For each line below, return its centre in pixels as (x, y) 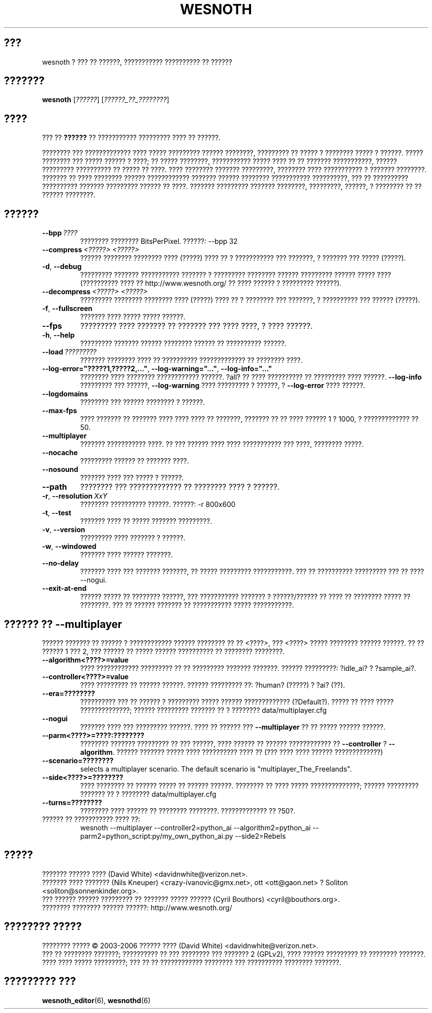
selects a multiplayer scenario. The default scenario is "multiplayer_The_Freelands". (216, 769)
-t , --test (57, 513)
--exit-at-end (64, 588)
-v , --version (64, 530)
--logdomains (65, 394)
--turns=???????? (72, 802)
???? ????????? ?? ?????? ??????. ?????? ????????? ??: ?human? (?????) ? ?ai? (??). (213, 685)
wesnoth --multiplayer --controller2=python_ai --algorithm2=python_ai (195, 827)
